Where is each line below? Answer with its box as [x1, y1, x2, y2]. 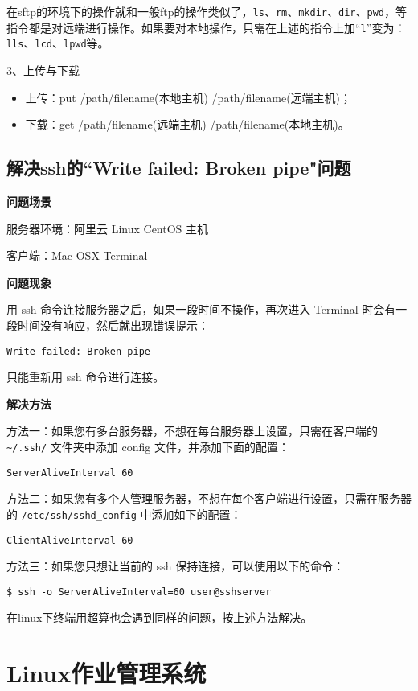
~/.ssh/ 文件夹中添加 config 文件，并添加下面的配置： [6, 438, 289, 454]
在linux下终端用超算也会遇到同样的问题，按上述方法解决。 [6, 609, 313, 626]
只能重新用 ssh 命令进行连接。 [6, 368, 165, 385]
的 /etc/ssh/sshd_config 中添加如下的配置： [6, 505, 242, 522]
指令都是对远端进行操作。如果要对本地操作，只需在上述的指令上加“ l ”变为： [6, 19, 406, 35]
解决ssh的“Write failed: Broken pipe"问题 [6, 155, 351, 180]
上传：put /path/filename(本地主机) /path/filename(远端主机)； [25, 88, 352, 105]
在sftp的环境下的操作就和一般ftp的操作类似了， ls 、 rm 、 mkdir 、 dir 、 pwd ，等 [6, 3, 407, 19]
